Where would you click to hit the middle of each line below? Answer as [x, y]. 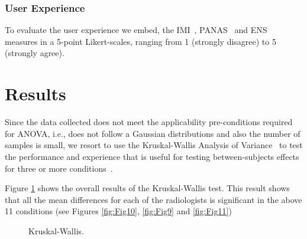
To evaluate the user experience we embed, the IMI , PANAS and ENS [136, 30]
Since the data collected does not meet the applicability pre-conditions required [149, 122]
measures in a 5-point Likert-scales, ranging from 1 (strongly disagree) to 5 [140, 41]
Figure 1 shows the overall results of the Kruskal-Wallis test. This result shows [147, 188]
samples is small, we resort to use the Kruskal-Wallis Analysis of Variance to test [154, 145]
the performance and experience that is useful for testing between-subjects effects [152, 156]
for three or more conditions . [59, 168]
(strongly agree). [35, 53]
